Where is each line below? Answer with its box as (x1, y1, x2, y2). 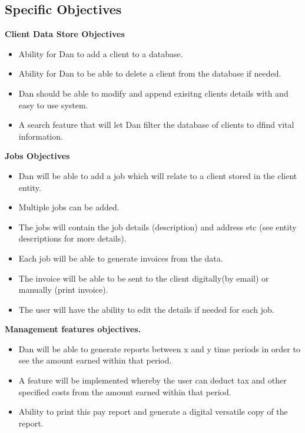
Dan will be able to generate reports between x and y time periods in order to (18, 342, 300, 355)
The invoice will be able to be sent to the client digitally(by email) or (18, 272, 269, 284)
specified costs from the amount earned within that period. (18, 385, 231, 398)
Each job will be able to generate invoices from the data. (18, 252, 223, 264)
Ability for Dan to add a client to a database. (18, 47, 183, 60)
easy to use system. (18, 98, 88, 111)
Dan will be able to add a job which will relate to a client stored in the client (18, 169, 297, 181)
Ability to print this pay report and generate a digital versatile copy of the (18, 405, 288, 418)
